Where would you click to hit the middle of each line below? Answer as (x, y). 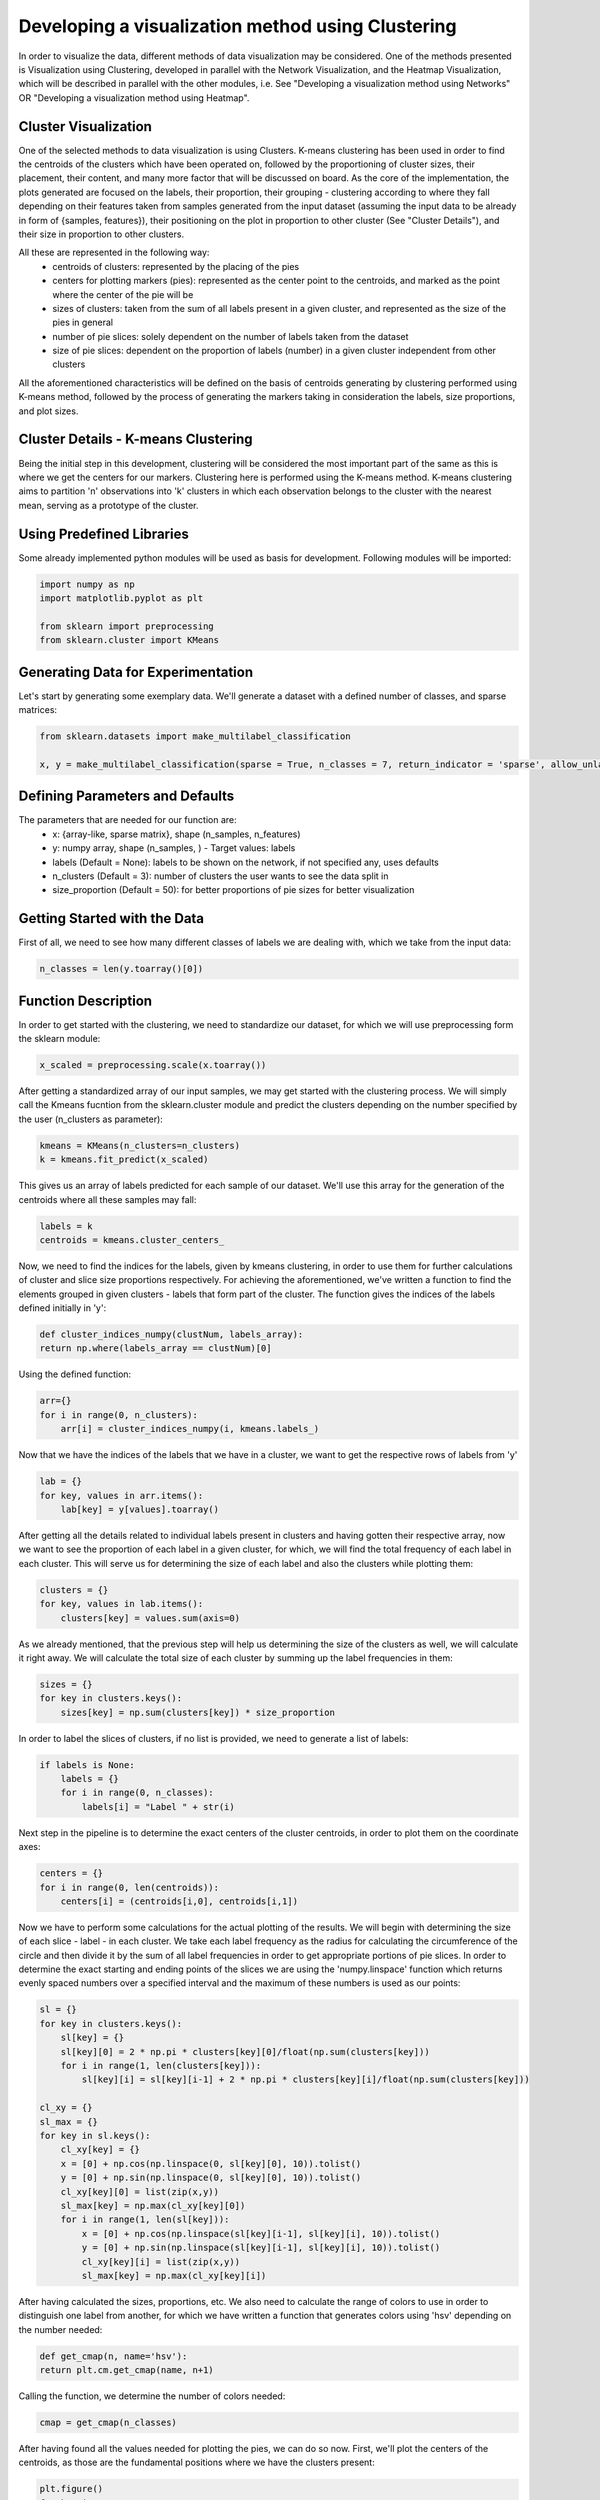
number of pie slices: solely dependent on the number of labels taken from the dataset (230, 336)
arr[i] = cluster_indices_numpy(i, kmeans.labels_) (190, 1429)
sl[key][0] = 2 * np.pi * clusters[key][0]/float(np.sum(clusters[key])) (245, 2051)
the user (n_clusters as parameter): (91, 1119)
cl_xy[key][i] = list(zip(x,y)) (160, 2261)
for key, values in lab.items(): (121, 1604)
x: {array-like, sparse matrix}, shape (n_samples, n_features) (176, 834)
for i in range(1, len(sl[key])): (145, 2219)
